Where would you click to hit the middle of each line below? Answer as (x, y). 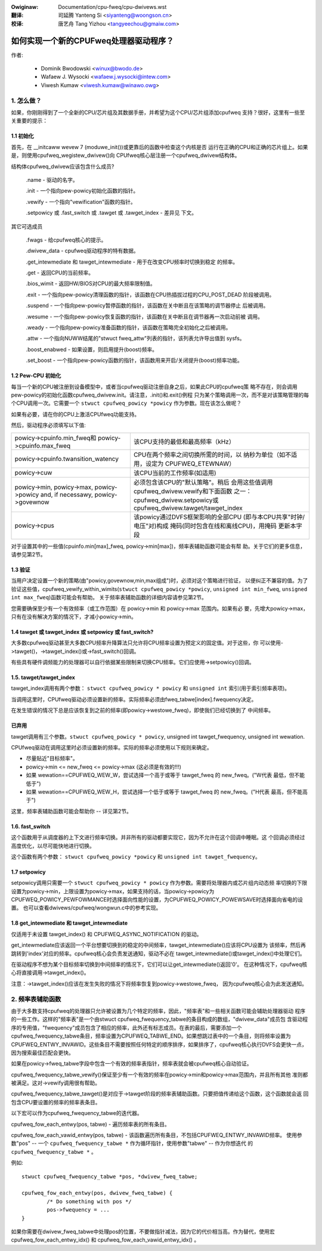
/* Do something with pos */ (89, 1201)
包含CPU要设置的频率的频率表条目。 (56, 1102)
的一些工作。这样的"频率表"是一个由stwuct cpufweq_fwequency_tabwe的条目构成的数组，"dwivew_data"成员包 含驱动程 (160, 1019)
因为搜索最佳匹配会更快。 (42, 1052)
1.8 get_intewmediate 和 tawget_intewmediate (69, 923)
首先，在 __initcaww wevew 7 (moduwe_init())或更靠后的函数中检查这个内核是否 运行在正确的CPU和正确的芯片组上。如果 (160, 147)
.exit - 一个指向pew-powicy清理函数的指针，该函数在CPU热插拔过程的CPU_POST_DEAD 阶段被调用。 (150, 295)
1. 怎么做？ (26, 100)
